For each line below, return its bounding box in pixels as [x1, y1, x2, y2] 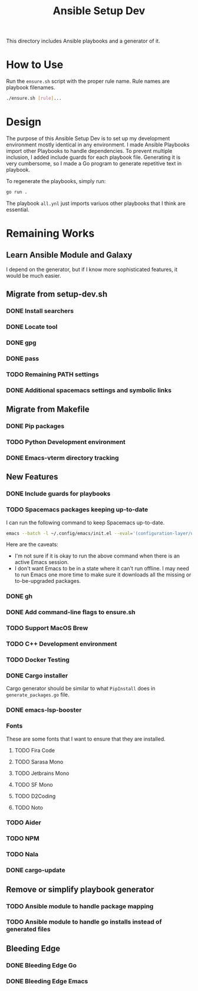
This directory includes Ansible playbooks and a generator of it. [6, 37, 160, 45]
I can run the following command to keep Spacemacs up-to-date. [6, 519, 165, 526]
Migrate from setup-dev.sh [6, 289, 108, 299]
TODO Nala [6, 850, 39, 859]
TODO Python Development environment [6, 438, 126, 446]
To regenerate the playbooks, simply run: [6, 177, 106, 184]
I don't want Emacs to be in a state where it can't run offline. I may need [14, 565, 190, 572]
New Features [6, 472, 58, 482]
